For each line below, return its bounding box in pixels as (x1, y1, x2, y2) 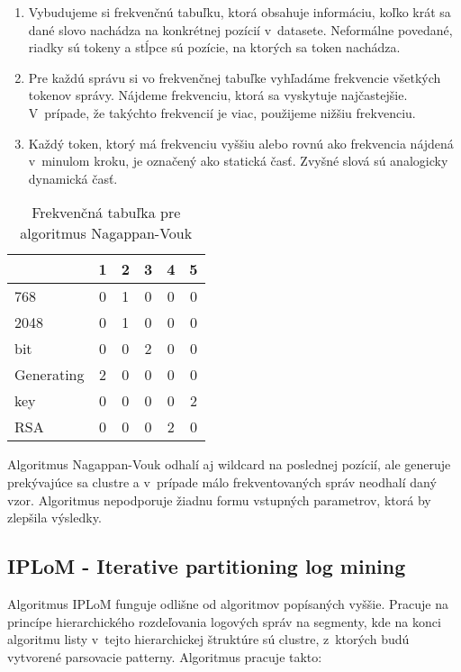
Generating (14, 364, 85, 386)
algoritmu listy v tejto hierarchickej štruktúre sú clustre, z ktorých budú (7, 630, 410, 649)
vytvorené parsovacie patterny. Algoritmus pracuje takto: (7, 647, 322, 666)
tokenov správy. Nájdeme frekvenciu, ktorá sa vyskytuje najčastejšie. (28, 86, 408, 104)
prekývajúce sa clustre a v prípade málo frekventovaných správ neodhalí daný (7, 472, 437, 491)
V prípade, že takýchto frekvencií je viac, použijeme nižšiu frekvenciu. (28, 103, 416, 122)
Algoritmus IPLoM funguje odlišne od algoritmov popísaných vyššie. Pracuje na (7, 594, 448, 613)
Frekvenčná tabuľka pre (32, 202, 181, 223)
